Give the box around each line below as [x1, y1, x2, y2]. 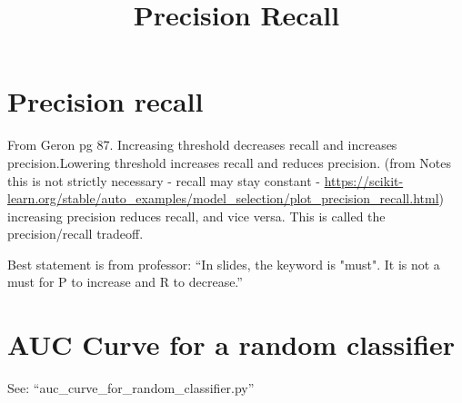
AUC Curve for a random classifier [7, 326, 456, 363]
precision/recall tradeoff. [7, 224, 144, 243]
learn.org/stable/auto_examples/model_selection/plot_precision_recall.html [7, 189, 439, 208]
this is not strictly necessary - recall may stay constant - [7, 171, 320, 190]
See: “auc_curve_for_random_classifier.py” [7, 378, 255, 398]
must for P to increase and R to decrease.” [7, 272, 243, 291]
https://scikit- [324, 171, 404, 190]
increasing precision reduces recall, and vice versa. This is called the [7, 206, 386, 225]
